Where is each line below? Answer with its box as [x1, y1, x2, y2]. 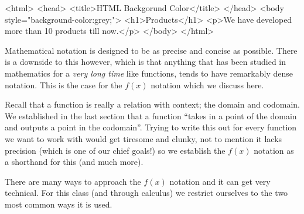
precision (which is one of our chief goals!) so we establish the [5, 144, 226, 156]
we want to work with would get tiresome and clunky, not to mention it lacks [5, 132, 282, 144]
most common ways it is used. [5, 198, 112, 210]
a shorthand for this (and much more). [5, 156, 144, 168]
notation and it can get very [169, 175, 271, 187]
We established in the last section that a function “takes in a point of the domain [5, 109, 297, 122]
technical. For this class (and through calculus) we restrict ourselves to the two [5, 187, 288, 199]
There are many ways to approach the [5, 175, 141, 187]
